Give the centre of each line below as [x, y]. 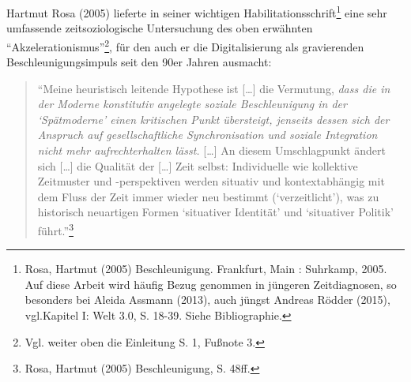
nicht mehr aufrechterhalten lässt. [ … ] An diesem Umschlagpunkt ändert [211, 150]
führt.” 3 [55, 229]
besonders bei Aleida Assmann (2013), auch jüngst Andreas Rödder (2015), [207, 300]
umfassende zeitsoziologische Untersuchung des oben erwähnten [160, 28]
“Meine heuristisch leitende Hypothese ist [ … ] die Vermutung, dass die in [214, 88]
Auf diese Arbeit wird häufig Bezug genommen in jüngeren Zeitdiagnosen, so [211, 284]
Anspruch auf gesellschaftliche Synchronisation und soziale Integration [207, 135]
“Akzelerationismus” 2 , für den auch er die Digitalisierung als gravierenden [185, 45]
